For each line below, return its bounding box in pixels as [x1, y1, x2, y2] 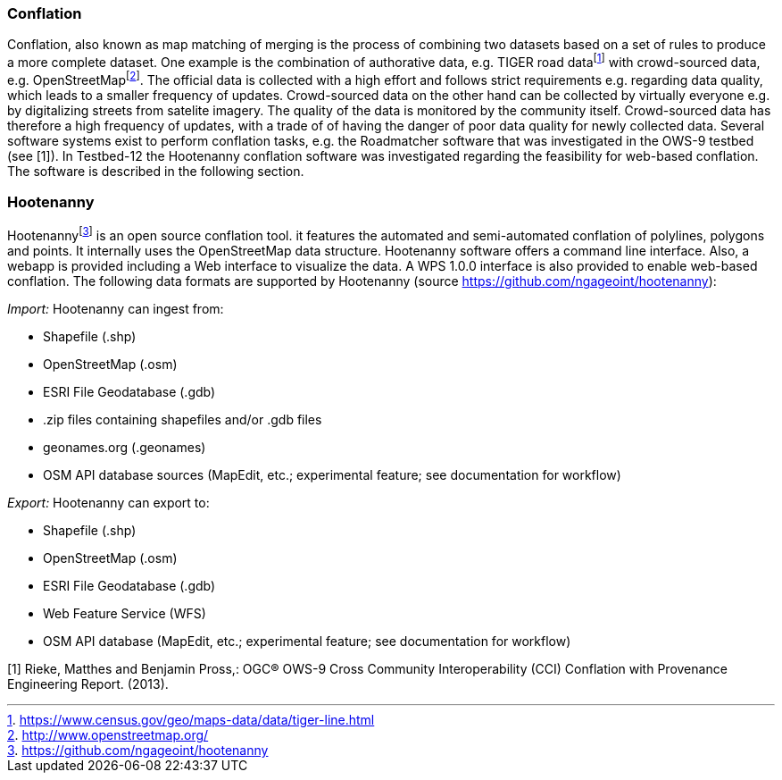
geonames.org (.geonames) [43, 440, 206, 456]
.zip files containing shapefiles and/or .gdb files [43, 412, 322, 428]
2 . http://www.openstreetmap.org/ [7, 727, 209, 743]
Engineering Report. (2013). [7, 676, 169, 692]
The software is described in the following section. [7, 163, 304, 179]
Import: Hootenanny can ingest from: [7, 301, 224, 317]
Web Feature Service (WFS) [43, 606, 206, 622]
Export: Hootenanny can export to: [7, 495, 210, 511]
